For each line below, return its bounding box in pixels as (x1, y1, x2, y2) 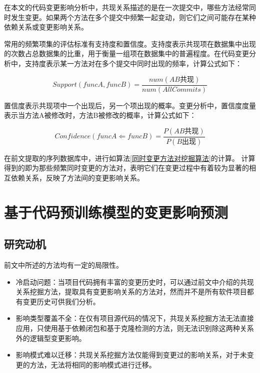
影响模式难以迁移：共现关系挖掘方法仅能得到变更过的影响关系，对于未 (15, 349, 247, 360)
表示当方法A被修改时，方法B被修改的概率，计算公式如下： (4, 110, 196, 120)
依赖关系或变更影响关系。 (4, 22, 88, 32)
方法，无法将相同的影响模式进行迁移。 (29, 359, 156, 369)
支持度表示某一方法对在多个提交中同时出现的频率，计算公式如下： (24, 58, 242, 68)
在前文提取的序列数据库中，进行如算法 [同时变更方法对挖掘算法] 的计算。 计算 (4, 152, 255, 163)
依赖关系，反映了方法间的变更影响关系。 (10, 172, 144, 182)
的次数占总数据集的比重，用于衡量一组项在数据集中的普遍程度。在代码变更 (4, 48, 249, 59)
